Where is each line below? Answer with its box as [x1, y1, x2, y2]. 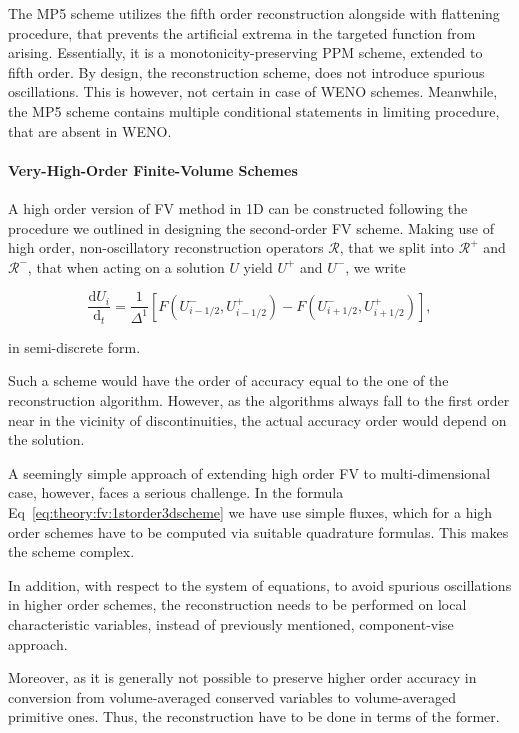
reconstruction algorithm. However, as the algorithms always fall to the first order [8, 390, 510, 411]
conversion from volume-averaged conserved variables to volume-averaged [8, 686, 457, 707]
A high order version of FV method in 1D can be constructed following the [8, 197, 468, 218]
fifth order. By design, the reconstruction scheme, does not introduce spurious [8, 61, 485, 82]
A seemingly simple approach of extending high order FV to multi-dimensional [8, 462, 491, 483]
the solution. [8, 429, 85, 450]
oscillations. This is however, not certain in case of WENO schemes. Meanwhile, [8, 81, 498, 102]
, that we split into [339, 237, 455, 258]
